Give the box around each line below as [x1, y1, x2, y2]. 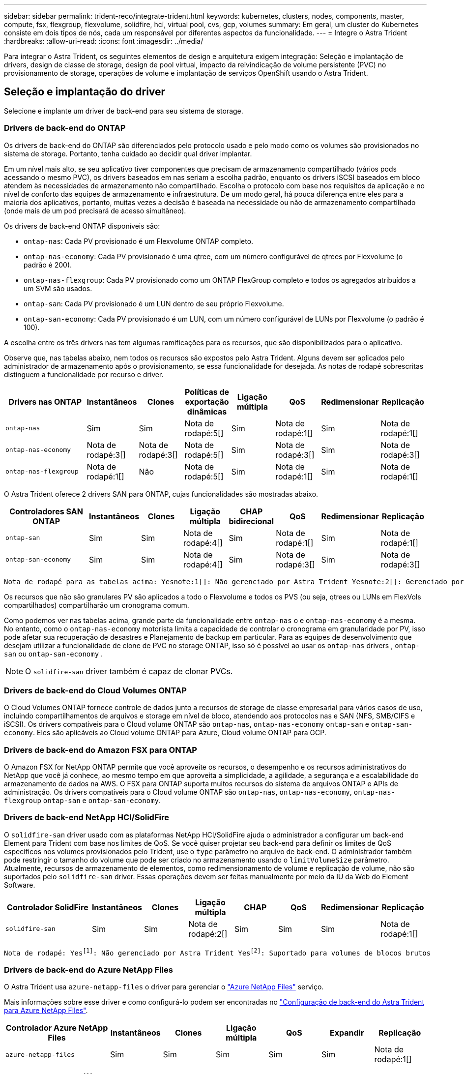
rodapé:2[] [188, 928, 228, 939]
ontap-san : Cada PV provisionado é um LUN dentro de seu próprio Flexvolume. [24, 299, 284, 308]
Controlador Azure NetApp [5, 1023, 108, 1033]
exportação [185, 396, 229, 407]
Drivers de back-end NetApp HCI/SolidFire [4, 812, 169, 823]
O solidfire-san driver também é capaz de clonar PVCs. [25, 666, 233, 676]
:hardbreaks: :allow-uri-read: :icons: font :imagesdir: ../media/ [4, 37, 203, 45]
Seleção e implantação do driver [4, 86, 166, 98]
